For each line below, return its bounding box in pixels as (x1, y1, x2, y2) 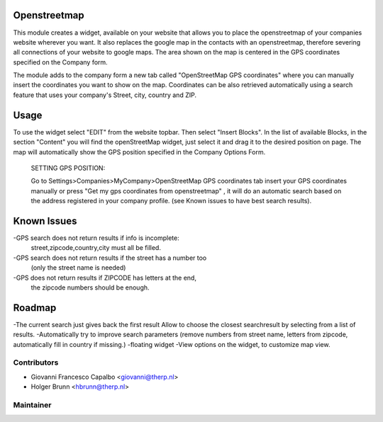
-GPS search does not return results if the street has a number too (13, 253, 207, 262)
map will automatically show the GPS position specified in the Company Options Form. (13, 147, 266, 156)
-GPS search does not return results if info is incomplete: (13, 234, 180, 242)
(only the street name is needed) (30, 263, 126, 272)
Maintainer (13, 400, 52, 410)
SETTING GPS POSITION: (30, 164, 106, 172)
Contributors (13, 358, 59, 367)
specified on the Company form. (13, 57, 108, 67)
